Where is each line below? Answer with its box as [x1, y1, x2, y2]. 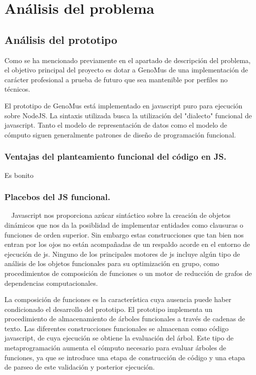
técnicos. [4, 84, 31, 94]
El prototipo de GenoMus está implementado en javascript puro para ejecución [4, 100, 243, 110]
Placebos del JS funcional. [4, 191, 110, 203]
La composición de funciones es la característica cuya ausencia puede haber [4, 294, 231, 305]
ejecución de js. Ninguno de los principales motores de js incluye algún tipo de [4, 248, 240, 259]
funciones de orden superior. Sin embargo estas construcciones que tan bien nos [4, 229, 244, 239]
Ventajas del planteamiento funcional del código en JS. [4, 150, 226, 163]
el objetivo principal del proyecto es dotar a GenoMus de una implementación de [4, 65, 248, 75]
